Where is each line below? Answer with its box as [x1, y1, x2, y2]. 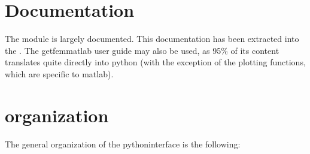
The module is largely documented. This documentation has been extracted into [5, 32, 299, 45]
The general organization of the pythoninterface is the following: [5, 137, 241, 150]
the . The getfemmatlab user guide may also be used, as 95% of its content [5, 44, 279, 56]
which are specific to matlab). [5, 67, 114, 80]
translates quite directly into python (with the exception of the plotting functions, [5, 56, 306, 68]
